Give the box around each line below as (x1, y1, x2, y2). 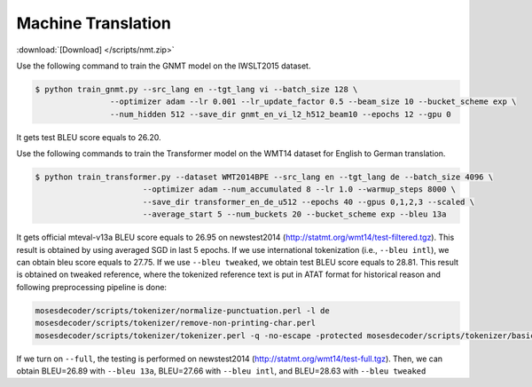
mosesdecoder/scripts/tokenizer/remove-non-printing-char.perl (35, 318, 317, 328)
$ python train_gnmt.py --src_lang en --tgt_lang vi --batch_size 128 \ (35, 84, 358, 94)
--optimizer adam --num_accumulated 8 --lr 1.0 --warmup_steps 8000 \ (142, 185, 457, 194)
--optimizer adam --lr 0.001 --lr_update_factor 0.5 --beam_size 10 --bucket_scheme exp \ (109, 97, 517, 107)
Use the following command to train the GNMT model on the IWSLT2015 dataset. (16, 60, 311, 71)
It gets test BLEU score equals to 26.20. (16, 131, 161, 142)
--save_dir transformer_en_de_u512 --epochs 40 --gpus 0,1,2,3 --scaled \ (142, 196, 474, 207)
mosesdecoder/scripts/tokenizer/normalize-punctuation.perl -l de (35, 305, 330, 315)
